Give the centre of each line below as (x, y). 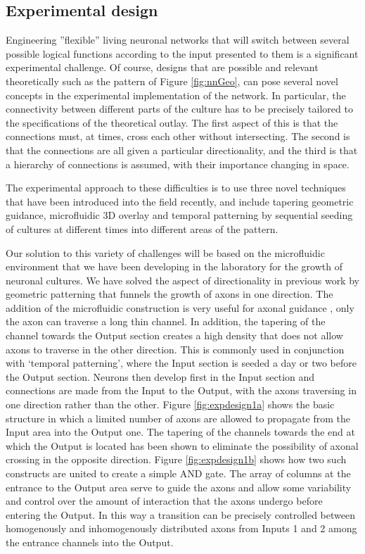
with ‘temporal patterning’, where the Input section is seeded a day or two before (181, 363)
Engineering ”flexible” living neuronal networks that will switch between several (178, 40)
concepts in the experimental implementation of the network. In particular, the (176, 95)
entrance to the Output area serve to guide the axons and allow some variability (179, 487)
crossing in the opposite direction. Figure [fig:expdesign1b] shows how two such (176, 459)
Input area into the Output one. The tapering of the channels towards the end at (180, 432)
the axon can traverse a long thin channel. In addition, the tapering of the (166, 321)
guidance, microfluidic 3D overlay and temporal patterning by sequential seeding (179, 215)
